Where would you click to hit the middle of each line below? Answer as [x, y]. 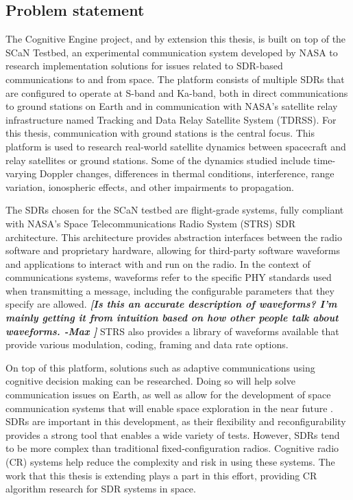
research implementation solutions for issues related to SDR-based [144, 66]
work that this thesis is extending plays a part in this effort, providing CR [161, 475]
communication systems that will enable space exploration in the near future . [169, 408]
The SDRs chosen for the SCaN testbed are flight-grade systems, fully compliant [175, 210]
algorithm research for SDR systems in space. [101, 489]
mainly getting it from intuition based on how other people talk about [172, 318]
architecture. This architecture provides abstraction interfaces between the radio [174, 237]
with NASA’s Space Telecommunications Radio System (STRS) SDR [150, 223]
